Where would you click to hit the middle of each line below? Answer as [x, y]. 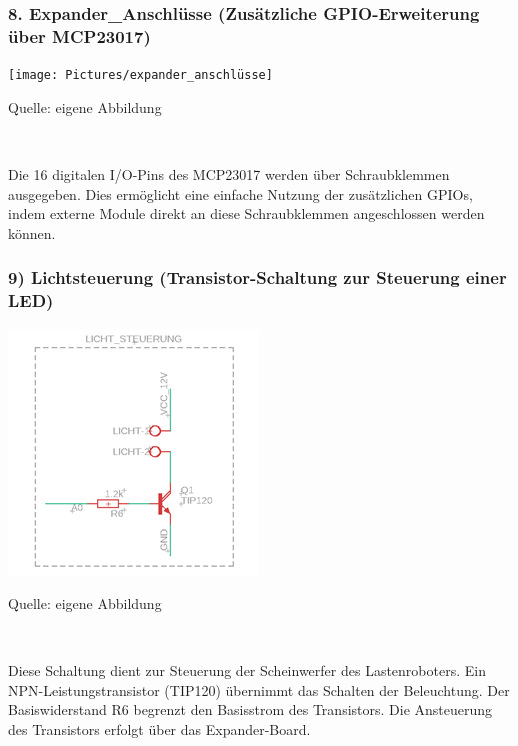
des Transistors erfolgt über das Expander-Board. [159, 729]
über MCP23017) [79, 35]
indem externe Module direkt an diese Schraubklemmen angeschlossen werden [246, 213]
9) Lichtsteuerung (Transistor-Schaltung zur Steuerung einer [257, 277]
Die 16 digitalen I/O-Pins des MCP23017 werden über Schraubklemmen [229, 173]
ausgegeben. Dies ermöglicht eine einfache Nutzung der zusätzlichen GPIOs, [240, 193]
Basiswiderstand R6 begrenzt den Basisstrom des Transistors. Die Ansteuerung [250, 709]
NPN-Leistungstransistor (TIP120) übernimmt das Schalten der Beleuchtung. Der [259, 689]
